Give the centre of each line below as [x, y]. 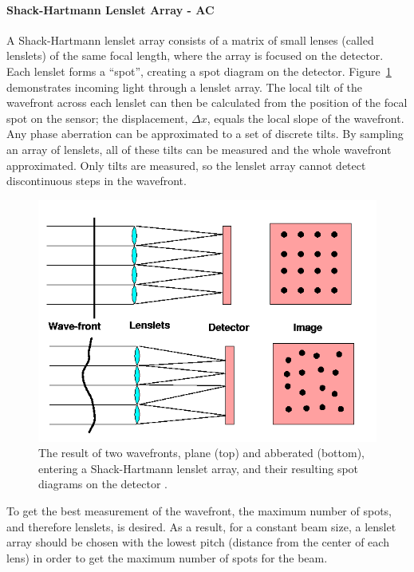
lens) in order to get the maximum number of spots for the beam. [167, 557]
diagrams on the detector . [103, 484]
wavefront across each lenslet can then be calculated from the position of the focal [207, 103]
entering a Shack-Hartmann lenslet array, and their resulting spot [199, 468]
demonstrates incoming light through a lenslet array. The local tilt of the [185, 87]
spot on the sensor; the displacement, [97, 118]
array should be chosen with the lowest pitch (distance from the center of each [198, 542]
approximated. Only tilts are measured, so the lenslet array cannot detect [186, 165]
